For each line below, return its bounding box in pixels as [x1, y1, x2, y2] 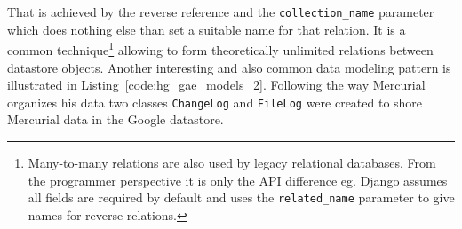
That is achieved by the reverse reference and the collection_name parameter [7, 3, 434, 20]
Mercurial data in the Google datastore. [7, 110, 224, 129]
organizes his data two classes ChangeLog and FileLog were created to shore [7, 92, 423, 111]
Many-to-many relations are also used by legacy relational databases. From [28, 153, 436, 171]
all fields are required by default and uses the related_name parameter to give [28, 188, 455, 207]
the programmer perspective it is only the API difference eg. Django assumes [28, 170, 448, 189]
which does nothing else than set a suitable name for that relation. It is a [7, 20, 406, 38]
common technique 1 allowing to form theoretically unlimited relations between [7, 38, 434, 59]
